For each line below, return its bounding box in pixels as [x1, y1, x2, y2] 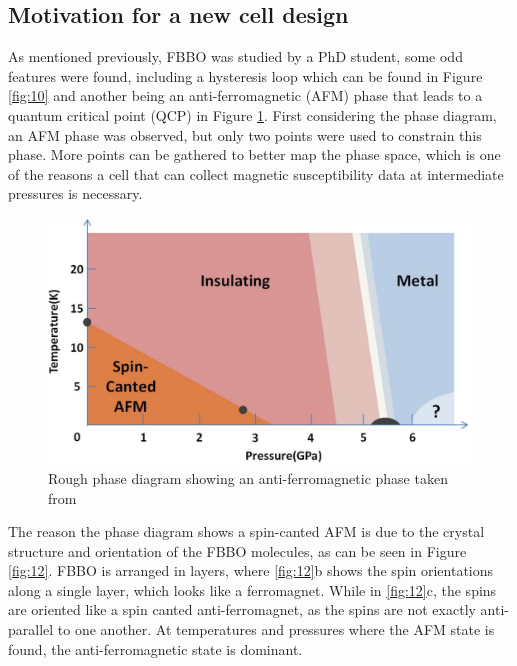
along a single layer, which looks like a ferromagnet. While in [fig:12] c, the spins [8, 579, 497, 600]
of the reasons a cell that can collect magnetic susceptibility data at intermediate [8, 163, 504, 184]
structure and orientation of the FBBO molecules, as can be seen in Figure [8, 540, 467, 561]
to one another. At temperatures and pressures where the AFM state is [57, 619, 495, 640]
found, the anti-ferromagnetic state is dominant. [8, 638, 303, 659]
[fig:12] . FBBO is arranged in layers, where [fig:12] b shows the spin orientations [8, 560, 494, 581]
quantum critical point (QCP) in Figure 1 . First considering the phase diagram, [8, 104, 497, 125]
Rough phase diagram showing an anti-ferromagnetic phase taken [48, 467, 448, 488]
